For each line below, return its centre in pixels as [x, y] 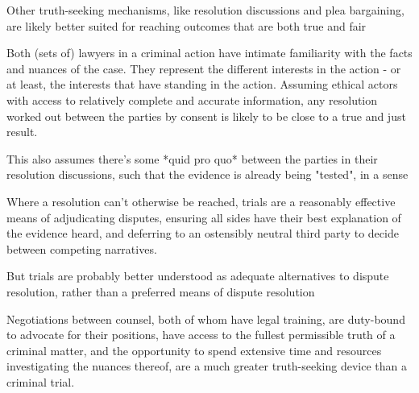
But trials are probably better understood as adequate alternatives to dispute [198, 276]
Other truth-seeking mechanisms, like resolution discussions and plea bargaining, [205, 10]
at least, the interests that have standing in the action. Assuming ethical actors [202, 84]
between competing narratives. [82, 248]
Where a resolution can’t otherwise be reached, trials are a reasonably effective [201, 201]
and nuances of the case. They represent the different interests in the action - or [204, 68]
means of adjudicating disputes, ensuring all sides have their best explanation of [204, 217]
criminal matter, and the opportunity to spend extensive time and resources [194, 350]
